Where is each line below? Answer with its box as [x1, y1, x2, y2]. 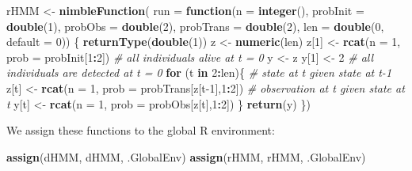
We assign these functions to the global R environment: [6, 122, 275, 139]
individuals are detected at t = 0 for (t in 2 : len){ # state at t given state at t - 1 [6, 64, 392, 81]
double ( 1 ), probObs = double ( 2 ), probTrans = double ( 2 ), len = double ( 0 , [6, 17, 384, 34]
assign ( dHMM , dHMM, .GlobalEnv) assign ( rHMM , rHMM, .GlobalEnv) [6, 148, 366, 165]
